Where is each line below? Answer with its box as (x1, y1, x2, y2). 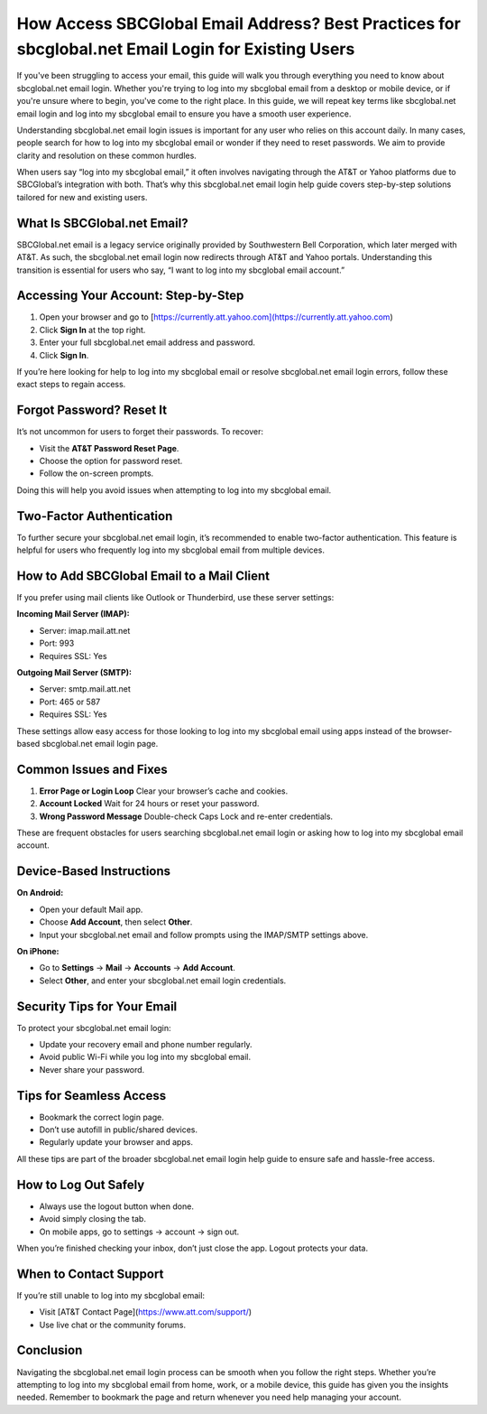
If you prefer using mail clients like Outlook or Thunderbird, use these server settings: (16, 592, 335, 603)
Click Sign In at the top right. (39, 324, 146, 335)
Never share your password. (39, 1064, 145, 1074)
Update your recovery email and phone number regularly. (39, 1039, 253, 1049)
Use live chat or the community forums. (39, 1319, 187, 1330)
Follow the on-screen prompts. (39, 468, 154, 479)
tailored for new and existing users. (16, 191, 148, 202)
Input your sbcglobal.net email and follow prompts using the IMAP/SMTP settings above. (39, 929, 369, 940)
